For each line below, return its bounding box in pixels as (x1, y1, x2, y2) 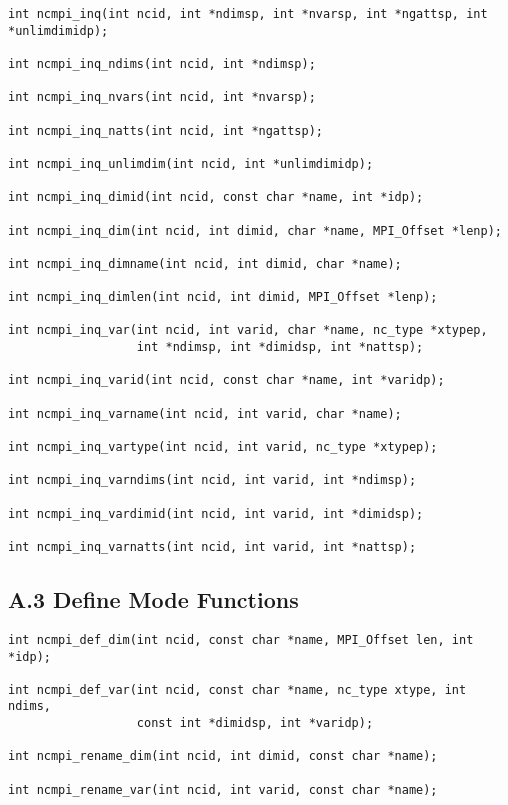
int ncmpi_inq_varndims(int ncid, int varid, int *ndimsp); (8, 473, 417, 488)
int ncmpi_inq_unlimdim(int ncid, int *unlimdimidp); (8, 156, 374, 171)
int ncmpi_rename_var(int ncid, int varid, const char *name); (8, 782, 438, 797)
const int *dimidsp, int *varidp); (136, 716, 374, 731)
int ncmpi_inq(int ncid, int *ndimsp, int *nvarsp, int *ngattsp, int (8, 7, 488, 21)
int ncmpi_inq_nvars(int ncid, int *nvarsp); (8, 90, 316, 105)
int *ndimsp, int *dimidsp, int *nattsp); (136, 340, 424, 355)
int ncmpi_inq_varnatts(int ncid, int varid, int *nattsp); (8, 540, 417, 554)
